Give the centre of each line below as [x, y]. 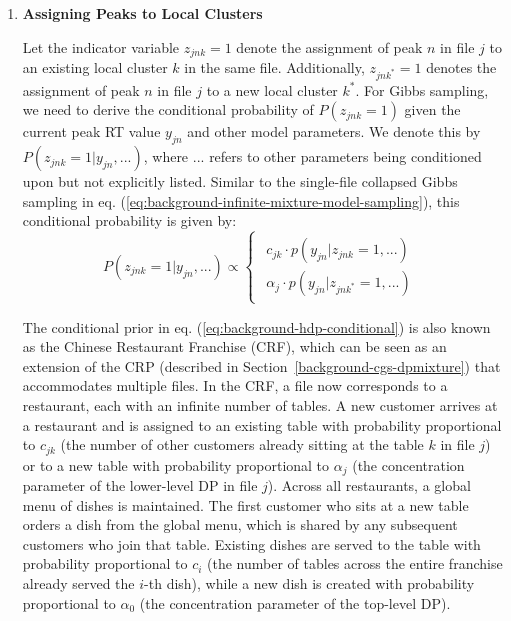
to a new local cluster [272, 89]
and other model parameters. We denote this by [334, 131]
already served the [78, 582]
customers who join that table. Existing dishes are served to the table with [251, 543]
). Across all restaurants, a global [369, 485]
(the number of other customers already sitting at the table [242, 444]
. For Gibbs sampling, [422, 89]
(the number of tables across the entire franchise [355, 563]
